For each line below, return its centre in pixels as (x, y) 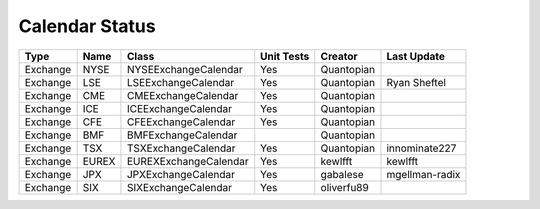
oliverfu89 (344, 187)
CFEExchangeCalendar (181, 122)
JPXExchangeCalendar (180, 174)
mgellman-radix (423, 174)
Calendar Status (87, 26)
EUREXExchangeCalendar (187, 161)
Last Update (415, 56)
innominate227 (421, 148)
